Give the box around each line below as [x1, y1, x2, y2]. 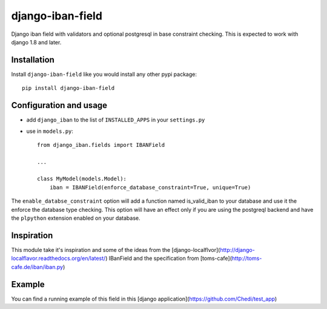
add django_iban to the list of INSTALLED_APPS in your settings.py [26, 116, 205, 124]
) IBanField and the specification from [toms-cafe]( [105, 255, 233, 262]
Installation [11, 55, 54, 65]
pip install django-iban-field [22, 85, 115, 92]
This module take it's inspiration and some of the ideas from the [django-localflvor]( [11, 246, 220, 253]
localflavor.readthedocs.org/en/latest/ [11, 255, 106, 262]
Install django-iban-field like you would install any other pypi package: [11, 70, 197, 78]
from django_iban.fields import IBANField [37, 141, 165, 148]
